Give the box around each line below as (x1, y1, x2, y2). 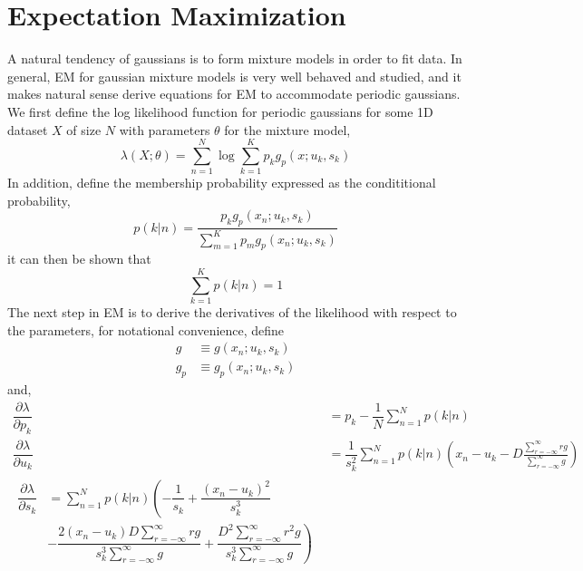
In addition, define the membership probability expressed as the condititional (7, 173, 436, 192)
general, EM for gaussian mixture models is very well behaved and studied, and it (7, 66, 462, 85)
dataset (7, 120, 48, 139)
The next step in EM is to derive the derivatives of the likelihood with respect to (7, 303, 457, 322)
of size (66, 120, 102, 139)
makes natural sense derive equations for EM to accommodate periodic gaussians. (7, 84, 461, 103)
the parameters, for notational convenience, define (7, 320, 285, 339)
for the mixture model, (224, 120, 351, 139)
